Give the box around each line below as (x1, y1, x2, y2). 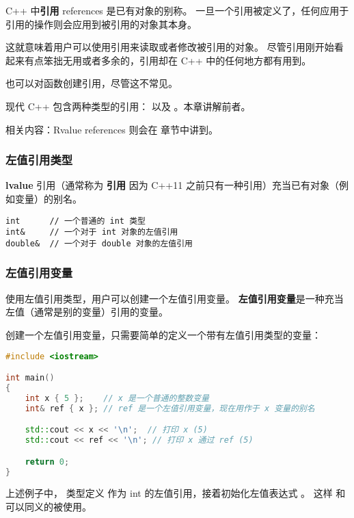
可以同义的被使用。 (5, 499, 92, 513)
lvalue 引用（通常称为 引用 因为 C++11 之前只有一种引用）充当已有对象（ (5, 178, 339, 192)
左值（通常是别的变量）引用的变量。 (5, 305, 168, 319)
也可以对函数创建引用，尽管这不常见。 (5, 76, 178, 90)
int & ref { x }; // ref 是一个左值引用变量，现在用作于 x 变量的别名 (25, 403, 315, 413)
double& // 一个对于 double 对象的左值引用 (5, 238, 193, 248)
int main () (5, 373, 55, 383)
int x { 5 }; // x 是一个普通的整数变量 (25, 393, 209, 403)
